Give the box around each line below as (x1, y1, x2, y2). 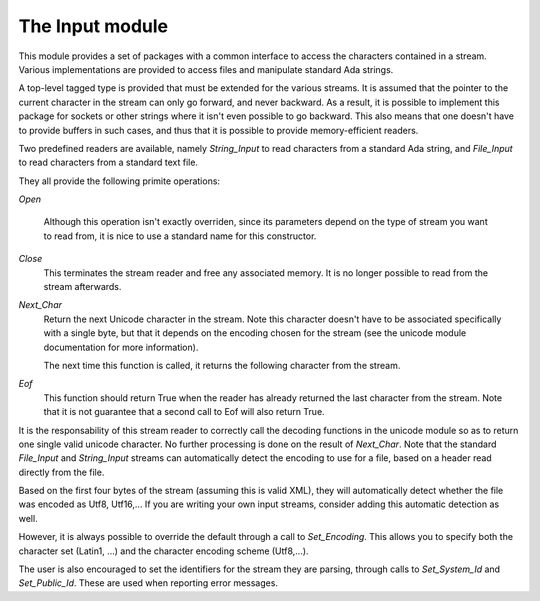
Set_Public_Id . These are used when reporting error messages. (18, 577, 279, 589)
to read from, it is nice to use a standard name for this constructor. (43, 230, 317, 242)
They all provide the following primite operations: (18, 175, 220, 187)
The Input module (18, 15, 169, 37)
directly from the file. (18, 466, 105, 478)
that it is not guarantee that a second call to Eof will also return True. (43, 406, 325, 418)
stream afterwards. (43, 281, 122, 293)
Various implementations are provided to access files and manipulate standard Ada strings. (18, 63, 394, 75)
